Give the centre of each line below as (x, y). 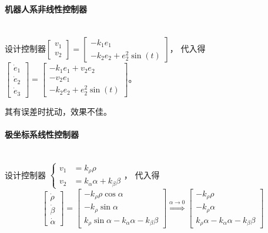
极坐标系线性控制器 (42, 134)
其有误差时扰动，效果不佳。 (58, 111)
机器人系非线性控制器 (46, 9)
